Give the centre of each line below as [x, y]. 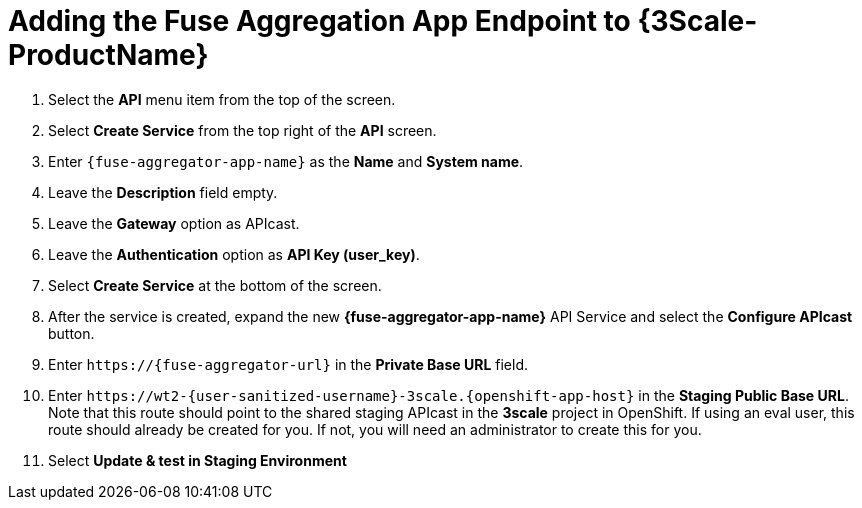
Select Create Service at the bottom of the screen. [215, 285]
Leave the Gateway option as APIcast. [174, 223]
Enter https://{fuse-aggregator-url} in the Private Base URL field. [288, 364]
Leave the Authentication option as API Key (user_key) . [234, 254]
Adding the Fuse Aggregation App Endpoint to [319, 21]
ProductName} [108, 55]
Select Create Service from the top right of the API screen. [242, 130]
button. [71, 333]
